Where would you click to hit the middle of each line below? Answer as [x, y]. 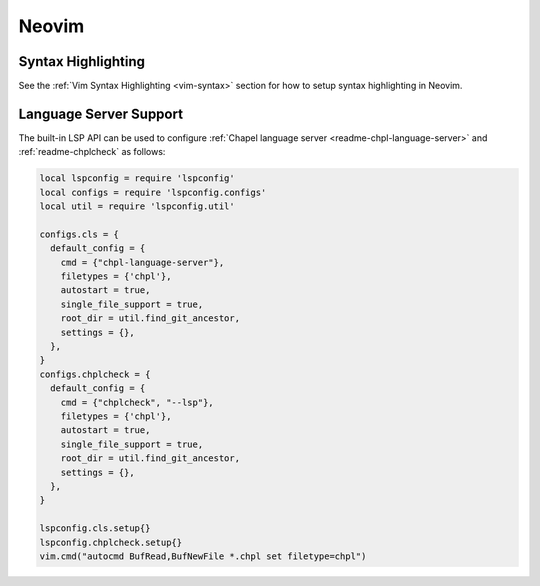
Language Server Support [101, 113]
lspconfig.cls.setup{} [95, 528]
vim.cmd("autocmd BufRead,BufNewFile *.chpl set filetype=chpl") [203, 556]
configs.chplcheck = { [95, 374]
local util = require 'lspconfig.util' [137, 206]
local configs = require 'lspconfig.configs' [153, 192]
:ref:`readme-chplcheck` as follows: [92, 152]
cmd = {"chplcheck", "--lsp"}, [137, 402]
